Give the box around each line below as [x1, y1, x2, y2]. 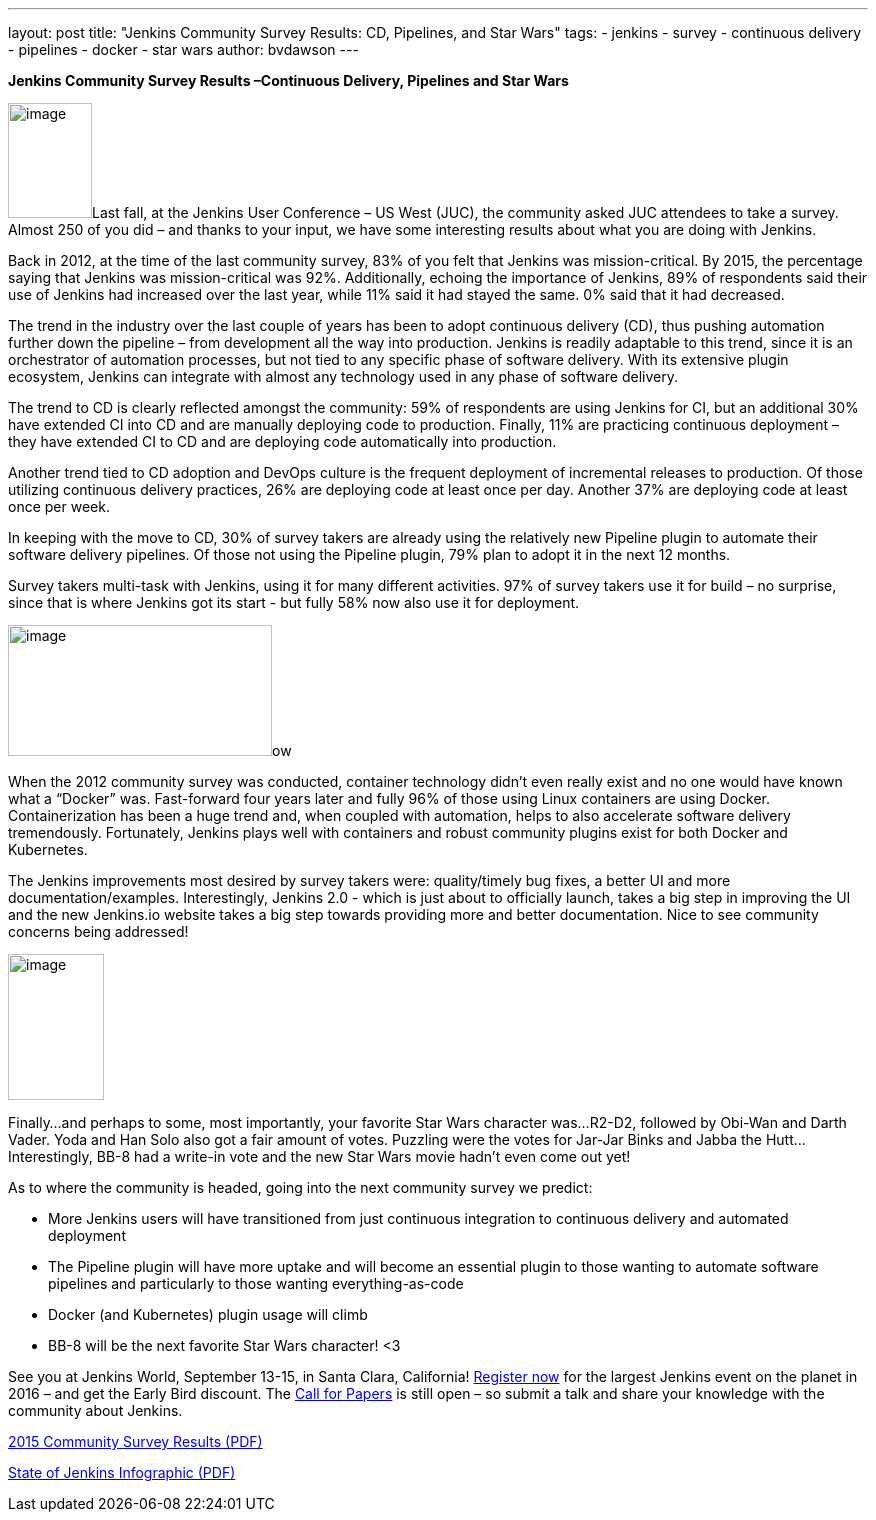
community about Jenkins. [8, 1402, 183, 1419]
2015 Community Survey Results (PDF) [8, 1433, 263, 1450]
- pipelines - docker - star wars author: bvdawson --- [8, 41, 359, 58]
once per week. [8, 498, 110, 515]
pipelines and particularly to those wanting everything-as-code [48, 1275, 464, 1292]
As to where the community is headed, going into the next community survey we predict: [8, 1179, 593, 1196]
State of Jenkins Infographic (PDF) [8, 1464, 236, 1481]
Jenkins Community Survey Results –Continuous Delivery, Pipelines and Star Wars [8, 72, 569, 89]
